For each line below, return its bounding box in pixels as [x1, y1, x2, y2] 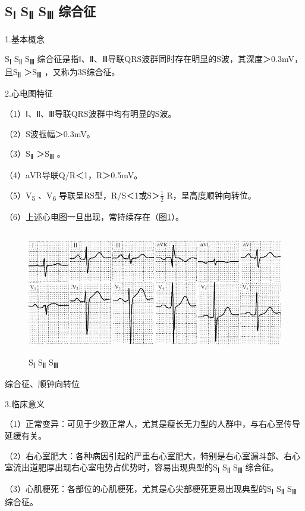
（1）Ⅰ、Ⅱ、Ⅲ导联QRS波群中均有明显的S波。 [5, 107, 177, 119]
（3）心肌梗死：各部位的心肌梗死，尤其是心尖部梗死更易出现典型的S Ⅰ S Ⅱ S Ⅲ [5, 482, 297, 497]
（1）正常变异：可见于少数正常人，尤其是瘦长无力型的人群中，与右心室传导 [5, 417, 300, 430]
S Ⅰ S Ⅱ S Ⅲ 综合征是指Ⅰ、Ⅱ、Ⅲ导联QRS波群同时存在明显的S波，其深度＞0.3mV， [5, 52, 303, 66]
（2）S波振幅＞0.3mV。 [5, 127, 95, 140]
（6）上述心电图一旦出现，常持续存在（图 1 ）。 [5, 210, 184, 222]
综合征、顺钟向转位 [5, 377, 80, 390]
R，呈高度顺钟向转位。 [166, 188, 256, 201]
